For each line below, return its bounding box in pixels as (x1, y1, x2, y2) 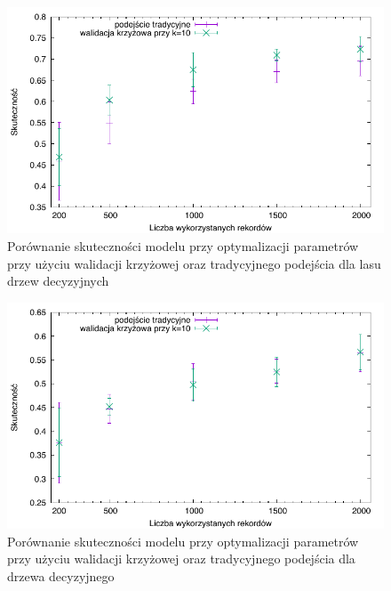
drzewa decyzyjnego (7, 566, 115, 585)
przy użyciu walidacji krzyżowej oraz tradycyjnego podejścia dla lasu (7, 254, 381, 272)
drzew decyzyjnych (7, 271, 109, 290)
